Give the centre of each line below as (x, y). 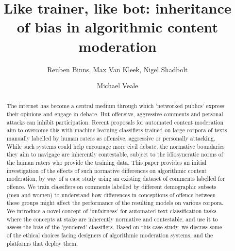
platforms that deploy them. (42, 243)
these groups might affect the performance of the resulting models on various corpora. (115, 203)
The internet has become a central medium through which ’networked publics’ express (115, 106)
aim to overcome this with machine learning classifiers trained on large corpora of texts (117, 130)
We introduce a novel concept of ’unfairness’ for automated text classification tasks (111, 211)
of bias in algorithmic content (117, 27)
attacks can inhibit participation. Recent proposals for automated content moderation (115, 122)
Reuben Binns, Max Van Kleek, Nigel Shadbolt (117, 69)
